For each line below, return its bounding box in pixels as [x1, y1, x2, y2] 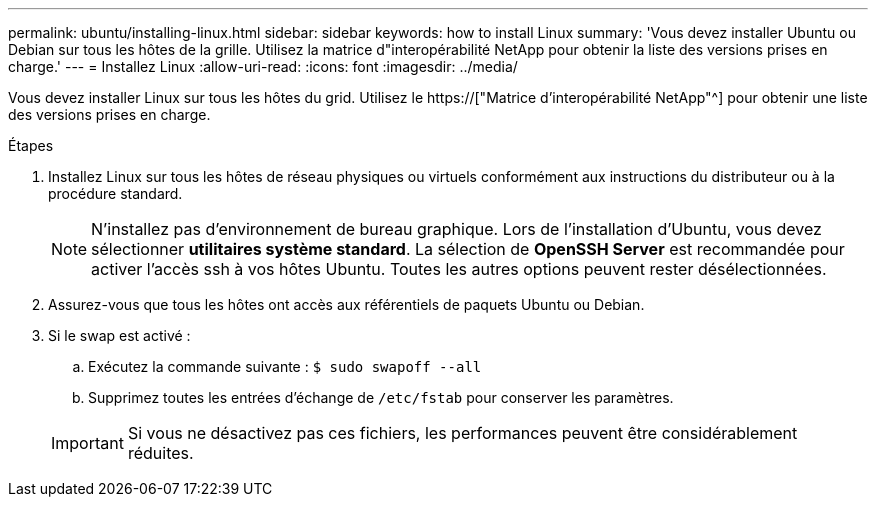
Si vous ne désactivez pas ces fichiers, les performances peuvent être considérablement [127, 423, 798, 443]
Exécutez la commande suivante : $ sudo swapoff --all [88, 358, 482, 375]
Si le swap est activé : [48, 327, 191, 344]
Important [51, 433, 124, 453]
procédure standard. [48, 185, 183, 202]
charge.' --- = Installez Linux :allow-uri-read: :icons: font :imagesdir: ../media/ [8, 58, 518, 75]
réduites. [127, 443, 194, 463]
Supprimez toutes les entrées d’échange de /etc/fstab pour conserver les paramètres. [88, 389, 674, 406]
